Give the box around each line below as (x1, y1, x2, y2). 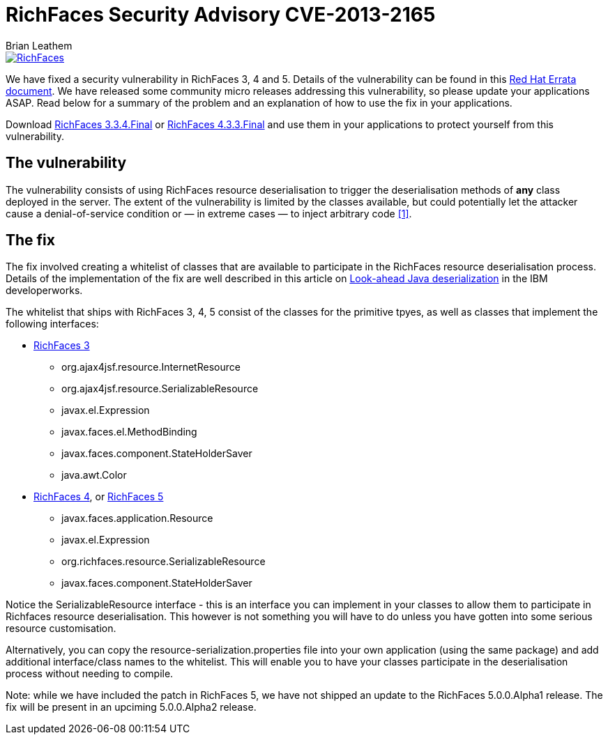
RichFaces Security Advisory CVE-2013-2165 (6, 3, 436, 26)
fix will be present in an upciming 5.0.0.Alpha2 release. (6, 701, 257, 714)
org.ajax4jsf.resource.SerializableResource (61, 383, 259, 395)
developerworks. (6, 284, 83, 297)
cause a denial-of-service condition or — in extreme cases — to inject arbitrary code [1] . (6, 207, 412, 219)
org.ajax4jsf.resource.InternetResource (61, 361, 241, 373)
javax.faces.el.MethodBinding (61, 426, 197, 438)
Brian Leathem (6, 39, 73, 52)
